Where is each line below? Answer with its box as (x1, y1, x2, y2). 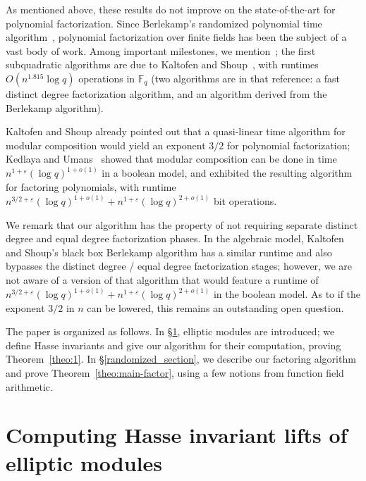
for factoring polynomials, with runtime (6, 179, 176, 194)
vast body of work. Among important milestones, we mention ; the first (6, 43, 316, 58)
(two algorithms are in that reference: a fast (151, 70, 340, 85)
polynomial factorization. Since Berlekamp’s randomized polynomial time (6, 15, 322, 30)
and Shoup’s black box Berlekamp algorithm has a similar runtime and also (6, 244, 332, 259)
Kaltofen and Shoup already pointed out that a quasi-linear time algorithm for (6, 124, 346, 139)
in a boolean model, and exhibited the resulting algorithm (102, 165, 353, 180)
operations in (78, 70, 135, 85)
